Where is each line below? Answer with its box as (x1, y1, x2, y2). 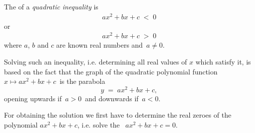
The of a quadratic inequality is (4, 1, 98, 11)
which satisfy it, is (195, 57, 251, 66)
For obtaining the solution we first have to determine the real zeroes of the (4, 110, 232, 120)
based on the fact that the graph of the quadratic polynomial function (4, 66, 218, 76)
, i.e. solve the (77, 120, 120, 130)
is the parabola (59, 76, 105, 86)
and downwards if (85, 93, 139, 103)
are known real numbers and (56, 40, 143, 50)
